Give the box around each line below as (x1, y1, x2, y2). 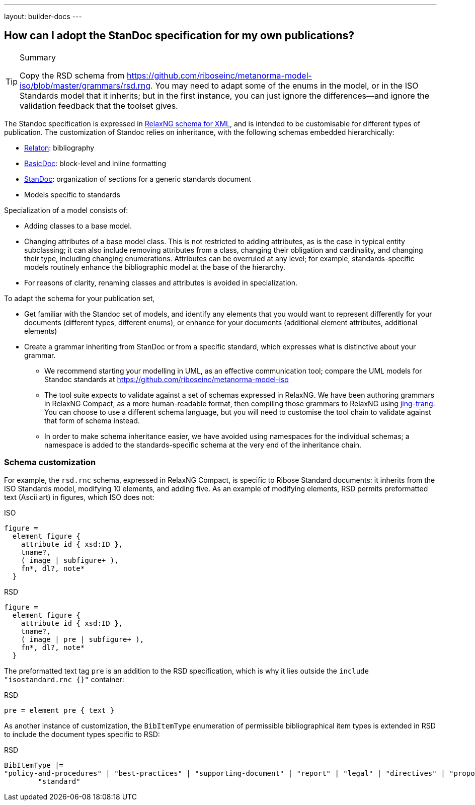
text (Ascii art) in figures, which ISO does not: (4, 492, 154, 501)
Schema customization (4, 457, 96, 468)
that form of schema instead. (44, 416, 140, 425)
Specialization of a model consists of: (4, 205, 128, 214)
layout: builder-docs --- (4, 12, 82, 21)
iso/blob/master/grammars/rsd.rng (20, 80, 151, 91)
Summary (20, 52, 56, 62)
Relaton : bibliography (24, 143, 95, 152)
